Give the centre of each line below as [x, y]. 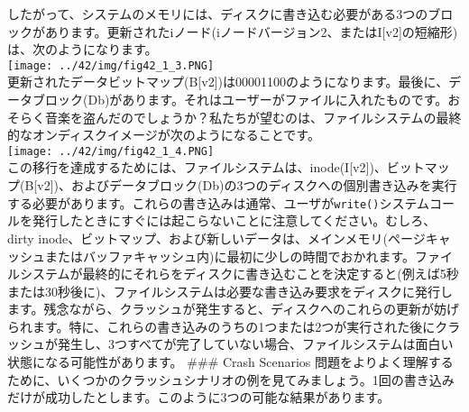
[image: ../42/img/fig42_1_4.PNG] [111, 151]
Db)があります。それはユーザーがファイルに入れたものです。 [268, 100]
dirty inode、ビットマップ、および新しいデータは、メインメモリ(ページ [216, 238]
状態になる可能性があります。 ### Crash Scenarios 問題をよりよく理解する [230, 362]
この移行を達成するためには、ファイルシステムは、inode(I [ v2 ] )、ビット [216, 167]
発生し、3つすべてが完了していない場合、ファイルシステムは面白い [255, 344]
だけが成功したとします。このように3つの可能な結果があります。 [199, 397]
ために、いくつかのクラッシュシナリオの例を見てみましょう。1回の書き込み [231, 379]
